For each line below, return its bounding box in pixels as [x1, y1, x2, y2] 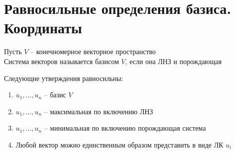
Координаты [4, 17, 82, 38]
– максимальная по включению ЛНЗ [44, 106, 153, 116]
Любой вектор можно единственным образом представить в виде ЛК [15, 139, 224, 150]
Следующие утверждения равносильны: [4, 73, 123, 83]
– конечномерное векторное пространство [30, 46, 156, 57]
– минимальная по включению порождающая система [44, 123, 206, 133]
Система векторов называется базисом [4, 56, 119, 66]
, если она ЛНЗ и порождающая [125, 56, 222, 66]
